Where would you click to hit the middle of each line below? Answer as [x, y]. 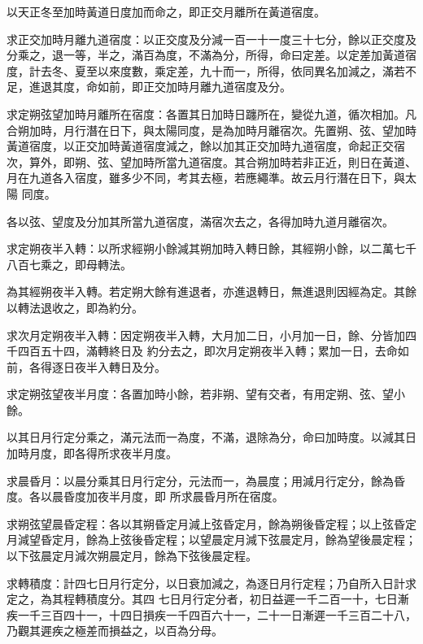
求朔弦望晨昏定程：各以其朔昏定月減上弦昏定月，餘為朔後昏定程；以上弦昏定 [211, 523]
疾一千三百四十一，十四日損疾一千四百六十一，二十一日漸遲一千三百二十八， [211, 614]
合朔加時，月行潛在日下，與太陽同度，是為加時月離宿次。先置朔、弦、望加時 [211, 130]
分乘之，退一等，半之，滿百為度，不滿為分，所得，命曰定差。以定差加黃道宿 [211, 55]
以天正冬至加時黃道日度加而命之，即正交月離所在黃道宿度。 [166, 11]
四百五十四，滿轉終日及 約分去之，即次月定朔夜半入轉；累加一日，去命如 [213, 351]
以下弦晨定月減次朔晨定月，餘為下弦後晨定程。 [132, 556]
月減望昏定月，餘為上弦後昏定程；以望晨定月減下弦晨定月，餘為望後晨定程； [211, 540]
